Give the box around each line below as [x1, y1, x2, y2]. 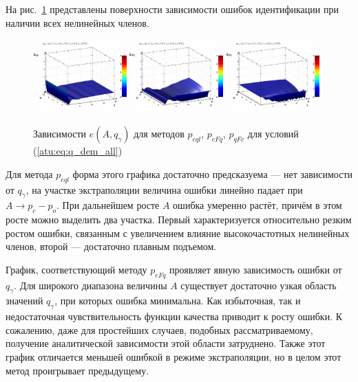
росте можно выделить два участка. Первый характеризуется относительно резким [6, 212, 352, 227]
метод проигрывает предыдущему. [6, 363, 149, 377]
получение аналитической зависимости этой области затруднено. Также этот [6, 336, 326, 350]
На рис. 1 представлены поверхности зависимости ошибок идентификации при [6, 2, 339, 16]
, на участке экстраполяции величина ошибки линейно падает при [25, 182, 303, 196]
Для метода [6, 166, 53, 181]
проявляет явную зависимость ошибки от [169, 262, 342, 276]
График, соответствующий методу [6, 262, 147, 276]
